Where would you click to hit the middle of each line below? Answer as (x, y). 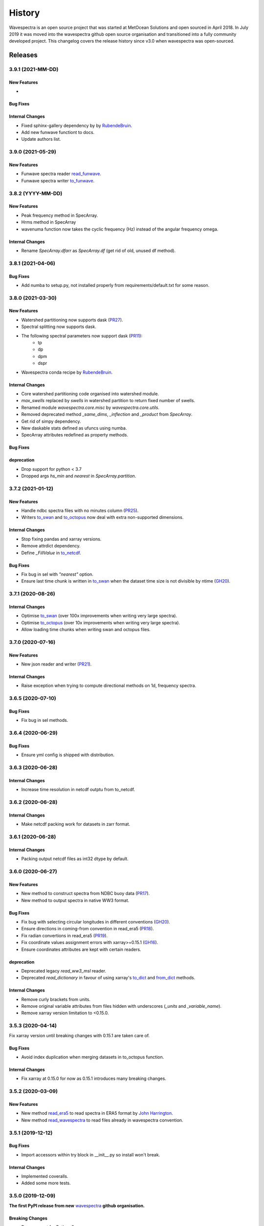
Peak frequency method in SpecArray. (60, 215)
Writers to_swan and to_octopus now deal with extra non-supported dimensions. (102, 517)
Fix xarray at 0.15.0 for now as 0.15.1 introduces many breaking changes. (94, 1078)
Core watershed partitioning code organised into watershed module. (90, 394)
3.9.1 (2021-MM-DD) (34, 70)
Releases (23, 55)
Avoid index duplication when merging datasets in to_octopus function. (93, 1057)
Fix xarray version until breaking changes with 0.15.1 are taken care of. (79, 1035)
